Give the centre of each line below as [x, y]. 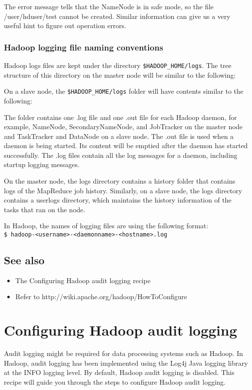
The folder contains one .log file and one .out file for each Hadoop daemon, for [120, 117]
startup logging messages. [42, 164]
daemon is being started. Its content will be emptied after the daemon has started [126, 145]
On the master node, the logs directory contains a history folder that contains [120, 181]
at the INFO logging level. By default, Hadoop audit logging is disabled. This [119, 372]
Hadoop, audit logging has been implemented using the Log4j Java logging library [126, 363]
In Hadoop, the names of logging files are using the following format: [106, 226]
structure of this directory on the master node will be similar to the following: [120, 75]
